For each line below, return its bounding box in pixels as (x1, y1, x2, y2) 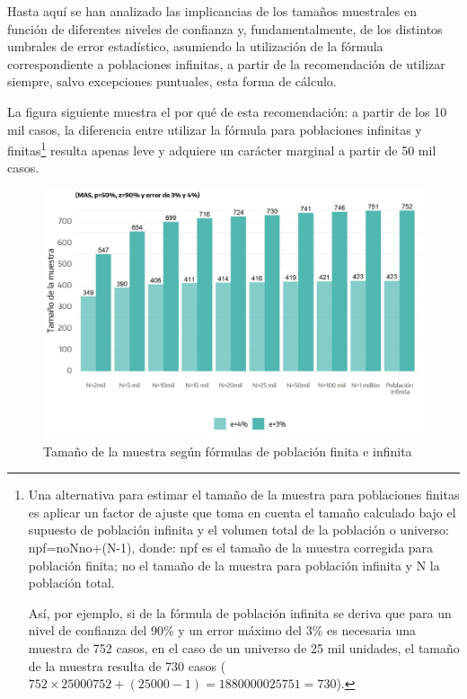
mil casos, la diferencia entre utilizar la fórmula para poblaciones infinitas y (7, 119, 422, 138)
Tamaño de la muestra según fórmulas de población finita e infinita (43, 441, 412, 460)
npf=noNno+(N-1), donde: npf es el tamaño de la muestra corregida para (28, 537, 434, 556)
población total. (28, 573, 115, 592)
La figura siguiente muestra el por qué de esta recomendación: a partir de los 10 (7, 102, 447, 120)
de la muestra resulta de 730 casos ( (28, 656, 226, 675)
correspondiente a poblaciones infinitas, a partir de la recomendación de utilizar (7, 54, 445, 73)
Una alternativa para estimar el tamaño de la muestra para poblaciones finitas (28, 485, 460, 504)
